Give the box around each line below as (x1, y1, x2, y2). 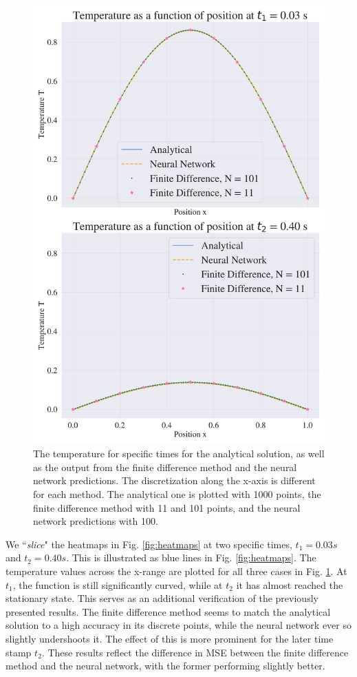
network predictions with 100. (33, 514, 158, 528)
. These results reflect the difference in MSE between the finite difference (41, 645, 349, 659)
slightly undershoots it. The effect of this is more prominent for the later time (6, 631, 334, 645)
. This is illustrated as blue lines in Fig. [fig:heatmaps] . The (66, 550, 316, 565)
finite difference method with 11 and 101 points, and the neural (33, 500, 301, 514)
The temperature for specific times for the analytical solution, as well (33, 446, 325, 461)
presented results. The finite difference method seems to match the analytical (6, 604, 331, 618)
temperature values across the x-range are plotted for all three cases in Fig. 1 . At (6, 563, 347, 578)
